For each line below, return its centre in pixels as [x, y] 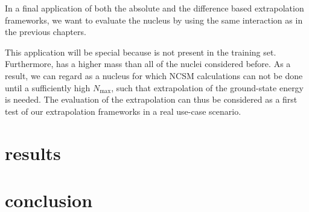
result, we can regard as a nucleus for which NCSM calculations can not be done [154, 75]
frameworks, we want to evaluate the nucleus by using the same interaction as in [154, 20]
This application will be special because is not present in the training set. [141, 52]
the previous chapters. [46, 32]
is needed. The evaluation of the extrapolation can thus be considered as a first [151, 99]
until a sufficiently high [48, 87]
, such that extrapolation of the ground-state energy [208, 87]
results [33, 153]
